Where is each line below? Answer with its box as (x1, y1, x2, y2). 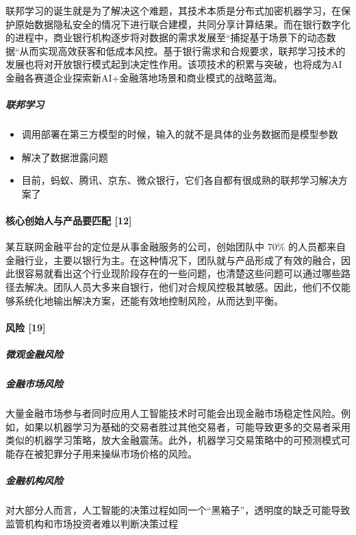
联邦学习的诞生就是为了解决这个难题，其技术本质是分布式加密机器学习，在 (5, 3, 341, 17)
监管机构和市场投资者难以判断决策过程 (5, 516, 178, 530)
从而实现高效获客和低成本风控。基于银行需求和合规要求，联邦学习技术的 (19, 43, 346, 58)
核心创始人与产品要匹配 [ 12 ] (5, 213, 132, 228)
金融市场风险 (5, 377, 63, 391)
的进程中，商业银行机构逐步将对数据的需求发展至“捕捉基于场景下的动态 (5, 30, 327, 45)
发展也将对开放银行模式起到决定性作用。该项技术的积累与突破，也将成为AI (5, 57, 342, 71)
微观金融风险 (5, 347, 63, 361)
